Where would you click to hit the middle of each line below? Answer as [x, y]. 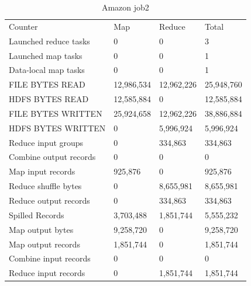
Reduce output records [49, 200]
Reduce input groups [46, 142]
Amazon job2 [125, 7]
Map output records [44, 244]
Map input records [42, 171]
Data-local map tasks [47, 70]
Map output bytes [41, 229]
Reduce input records [47, 273]
